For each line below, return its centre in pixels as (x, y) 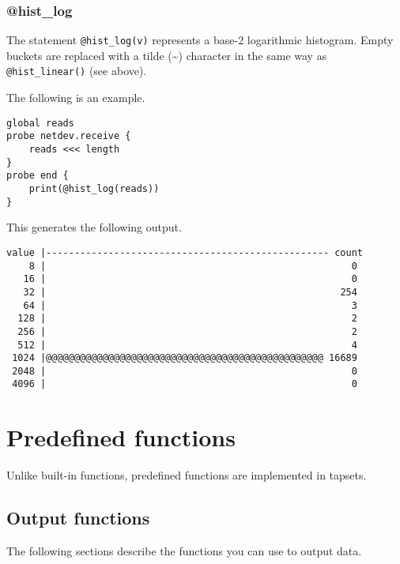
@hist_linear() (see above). (77, 71)
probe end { (38, 176)
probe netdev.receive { (69, 136)
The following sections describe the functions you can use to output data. (184, 551)
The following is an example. (76, 98)
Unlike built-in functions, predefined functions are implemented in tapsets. (187, 475)
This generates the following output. (94, 227)
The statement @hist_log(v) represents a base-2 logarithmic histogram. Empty (200, 40)
